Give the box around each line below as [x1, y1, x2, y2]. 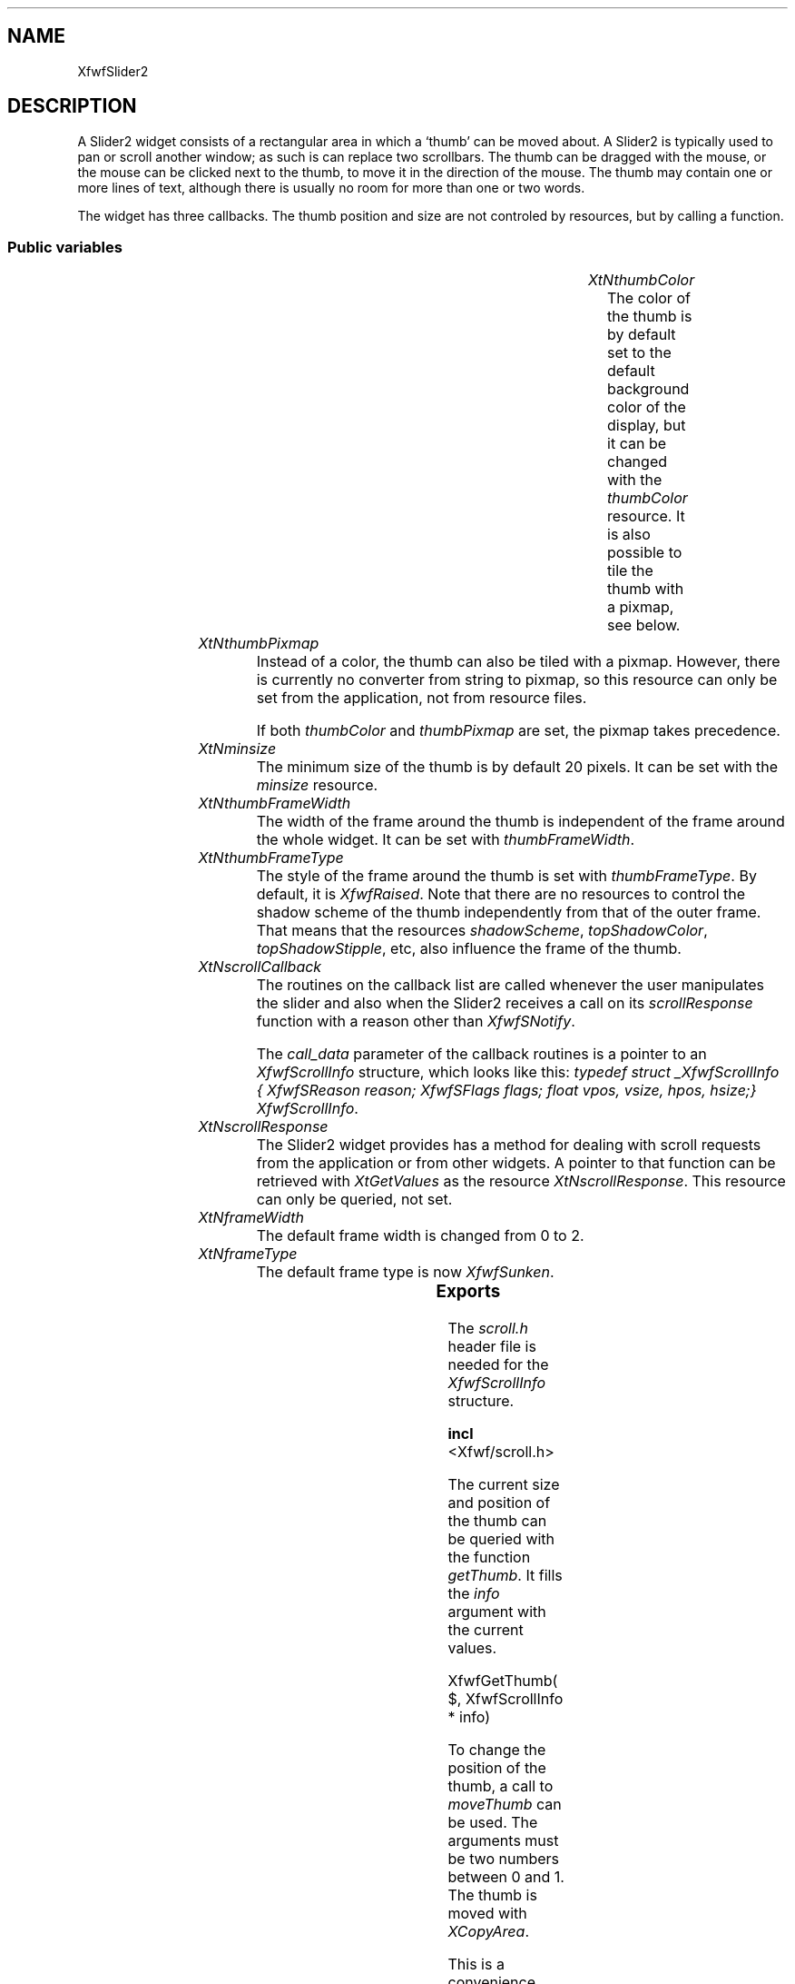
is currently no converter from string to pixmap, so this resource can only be [256, 670, 778, 689]
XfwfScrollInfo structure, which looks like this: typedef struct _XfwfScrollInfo [256, 1063, 780, 1082]
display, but [607, 416, 686, 435]
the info [447, 1584, 500, 1603]
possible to [607, 543, 682, 562]
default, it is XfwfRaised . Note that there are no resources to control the [256, 885, 746, 904]
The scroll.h [447, 1319, 528, 1338]
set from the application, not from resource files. [256, 689, 587, 708]
